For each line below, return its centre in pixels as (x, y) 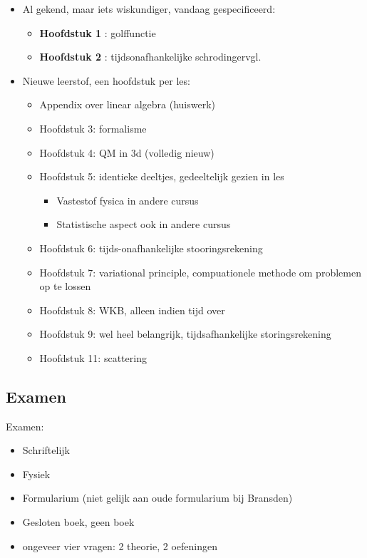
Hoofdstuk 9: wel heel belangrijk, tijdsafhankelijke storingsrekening (185, 334)
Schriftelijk (46, 450)
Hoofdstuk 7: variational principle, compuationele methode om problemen (200, 272)
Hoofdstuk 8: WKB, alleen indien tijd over (132, 310)
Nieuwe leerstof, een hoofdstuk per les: (106, 80)
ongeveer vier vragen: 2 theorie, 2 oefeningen (120, 546)
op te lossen (65, 286)
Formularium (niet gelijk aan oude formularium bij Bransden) (157, 498)
